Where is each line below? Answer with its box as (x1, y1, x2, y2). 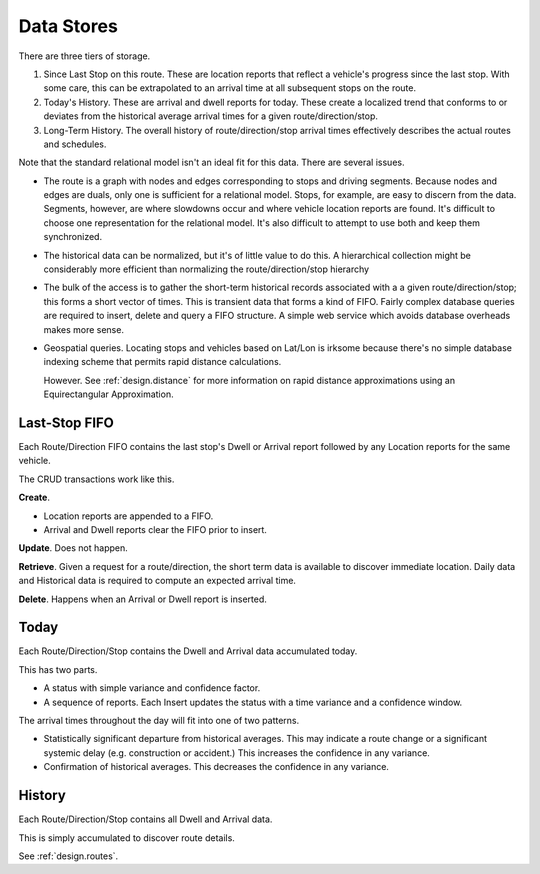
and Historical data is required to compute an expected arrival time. (18, 575, 297, 587)
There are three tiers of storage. (18, 50, 151, 62)
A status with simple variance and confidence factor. (43, 682, 261, 694)
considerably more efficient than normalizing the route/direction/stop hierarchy (43, 263, 370, 275)
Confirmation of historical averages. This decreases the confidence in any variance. (43, 761, 390, 773)
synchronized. (43, 231, 103, 243)
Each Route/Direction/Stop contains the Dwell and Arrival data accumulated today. (18, 645, 358, 657)
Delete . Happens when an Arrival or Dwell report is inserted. (18, 593, 267, 605)
